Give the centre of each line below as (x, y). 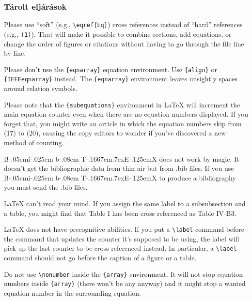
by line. (15, 53)
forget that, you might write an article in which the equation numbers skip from (123, 123)
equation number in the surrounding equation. (72, 293)
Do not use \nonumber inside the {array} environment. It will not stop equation (124, 274)
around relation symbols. (41, 88)
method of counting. (34, 143)
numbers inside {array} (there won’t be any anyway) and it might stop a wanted (125, 283)
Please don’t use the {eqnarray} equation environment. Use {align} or (110, 69)
